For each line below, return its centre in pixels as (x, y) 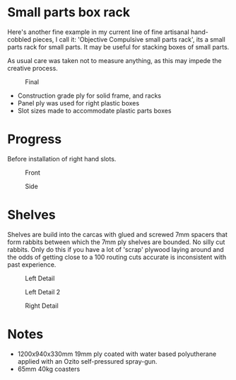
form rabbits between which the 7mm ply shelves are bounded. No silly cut (116, 242)
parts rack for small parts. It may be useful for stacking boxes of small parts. (118, 47)
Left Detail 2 (43, 292)
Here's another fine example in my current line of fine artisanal (98, 32)
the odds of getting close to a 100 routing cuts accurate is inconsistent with (117, 257)
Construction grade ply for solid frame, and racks (89, 96)
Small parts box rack (69, 12)
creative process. (33, 68)
